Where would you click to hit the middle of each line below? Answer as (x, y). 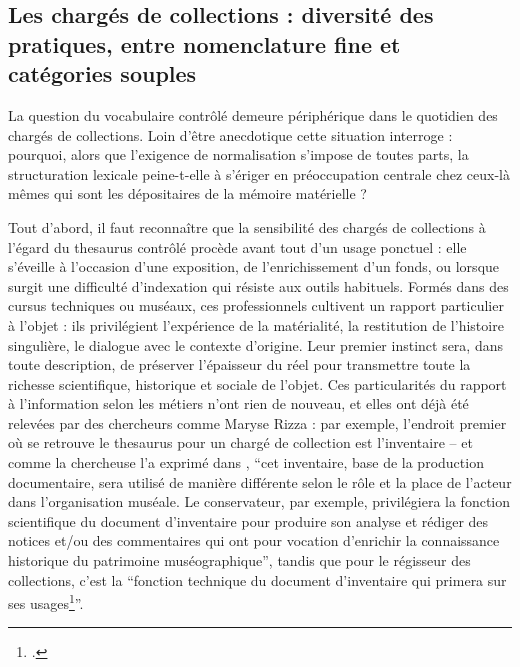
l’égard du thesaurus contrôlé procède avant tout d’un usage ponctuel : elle (237, 246)
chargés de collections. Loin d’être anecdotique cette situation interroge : (230, 134)
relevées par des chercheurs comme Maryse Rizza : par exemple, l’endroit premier (257, 422)
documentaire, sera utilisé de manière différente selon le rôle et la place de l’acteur (260, 481)
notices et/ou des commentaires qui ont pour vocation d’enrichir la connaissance (254, 540)
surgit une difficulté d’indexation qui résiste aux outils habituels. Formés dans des (258, 285)
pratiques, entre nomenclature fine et (204, 43)
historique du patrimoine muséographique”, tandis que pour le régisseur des (239, 560)
